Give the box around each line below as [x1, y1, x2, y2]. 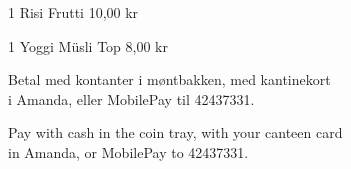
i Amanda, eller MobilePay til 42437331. [8, 88, 255, 109]
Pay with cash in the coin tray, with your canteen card [8, 122, 343, 143]
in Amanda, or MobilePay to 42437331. [8, 141, 249, 162]
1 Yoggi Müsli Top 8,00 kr [8, 35, 168, 56]
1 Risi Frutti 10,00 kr [8, 2, 139, 22]
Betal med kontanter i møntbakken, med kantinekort [8, 69, 331, 90]
